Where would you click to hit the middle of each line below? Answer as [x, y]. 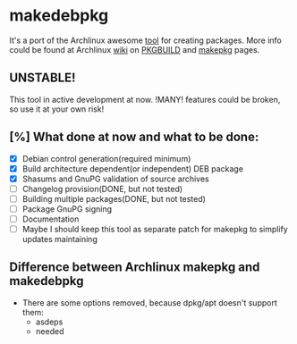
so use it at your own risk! [57, 109]
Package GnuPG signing [67, 209]
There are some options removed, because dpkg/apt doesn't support [149, 302]
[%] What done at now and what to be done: [134, 137]
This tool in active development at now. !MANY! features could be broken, [145, 99]
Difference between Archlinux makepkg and [135, 268]
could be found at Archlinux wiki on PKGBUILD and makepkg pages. [135, 49]
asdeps [49, 322]
